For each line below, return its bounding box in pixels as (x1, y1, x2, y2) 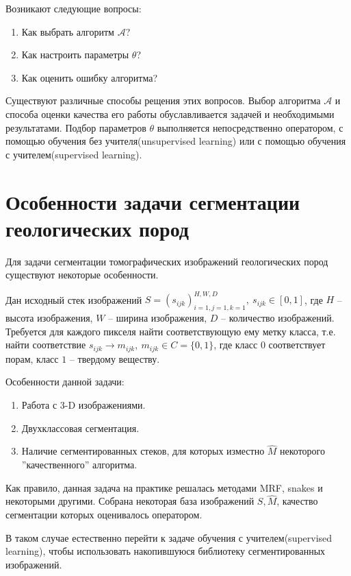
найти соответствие (5, 337, 86, 352)
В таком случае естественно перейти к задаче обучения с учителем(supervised (5, 530, 333, 544)
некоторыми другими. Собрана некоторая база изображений (5, 494, 255, 508)
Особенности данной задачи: (5, 374, 125, 389)
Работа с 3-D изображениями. (21, 397, 146, 411)
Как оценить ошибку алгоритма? (21, 70, 158, 84)
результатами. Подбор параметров (5, 120, 146, 134)
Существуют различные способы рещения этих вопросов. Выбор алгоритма (5, 93, 321, 108)
